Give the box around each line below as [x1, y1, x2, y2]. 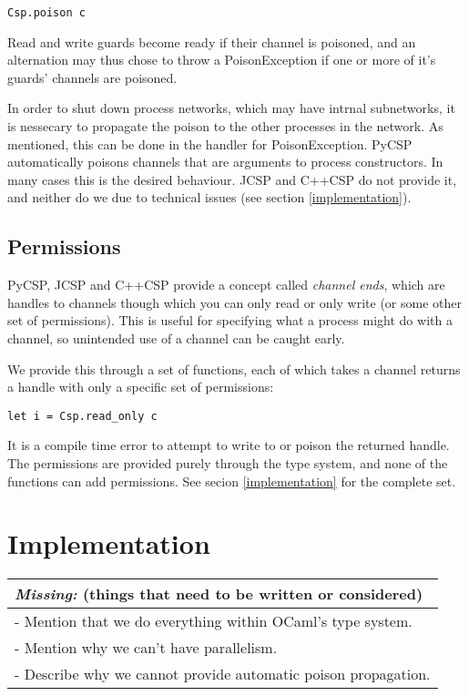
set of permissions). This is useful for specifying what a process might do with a [7, 311, 453, 330]
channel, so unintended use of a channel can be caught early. [7, 328, 345, 347]
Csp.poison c [7, 6, 86, 19]
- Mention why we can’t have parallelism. [15, 637, 278, 659]
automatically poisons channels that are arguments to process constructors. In [7, 152, 444, 171]
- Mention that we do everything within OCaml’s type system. [15, 610, 413, 632]
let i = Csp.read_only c [7, 409, 158, 423]
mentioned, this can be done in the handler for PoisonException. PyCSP [7, 134, 413, 153]
